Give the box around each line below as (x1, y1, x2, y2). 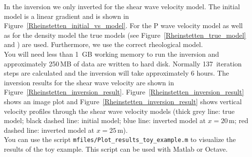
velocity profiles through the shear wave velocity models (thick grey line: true (4, 106, 235, 116)
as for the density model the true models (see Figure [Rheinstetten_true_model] (4, 30, 246, 40)
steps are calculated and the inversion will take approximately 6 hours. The (4, 68, 229, 78)
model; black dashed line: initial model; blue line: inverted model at (4, 115, 206, 126)
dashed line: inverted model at (4, 125, 95, 135)
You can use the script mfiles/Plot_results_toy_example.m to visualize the (4, 134, 236, 144)
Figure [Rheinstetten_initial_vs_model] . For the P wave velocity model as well (4, 20, 243, 31)
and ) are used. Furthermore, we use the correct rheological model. (4, 39, 203, 49)
